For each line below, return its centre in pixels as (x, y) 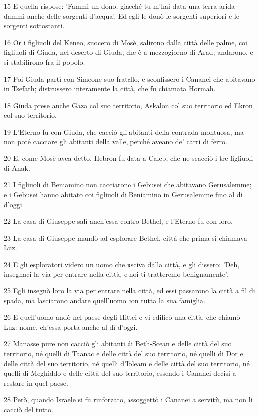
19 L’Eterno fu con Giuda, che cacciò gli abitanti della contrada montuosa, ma (124, 131)
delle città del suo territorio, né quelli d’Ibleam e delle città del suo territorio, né (127, 363)
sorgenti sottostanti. (34, 26)
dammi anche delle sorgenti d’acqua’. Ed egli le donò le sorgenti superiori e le (122, 16)
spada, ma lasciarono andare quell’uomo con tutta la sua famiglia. (105, 300)
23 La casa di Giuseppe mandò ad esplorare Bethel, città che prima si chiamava (126, 237)
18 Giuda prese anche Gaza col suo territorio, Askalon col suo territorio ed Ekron (128, 105)
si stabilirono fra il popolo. (45, 62)
